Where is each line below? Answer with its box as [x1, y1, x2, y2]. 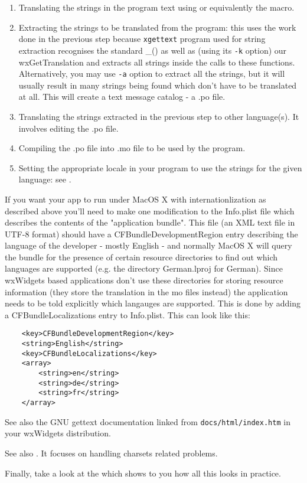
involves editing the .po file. [18, 122, 119, 134]
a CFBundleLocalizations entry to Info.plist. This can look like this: [5, 308, 250, 321]
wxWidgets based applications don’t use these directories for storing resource [5, 274, 283, 286]
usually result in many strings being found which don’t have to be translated [18, 79, 297, 91]
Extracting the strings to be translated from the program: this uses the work [18, 21, 296, 33]
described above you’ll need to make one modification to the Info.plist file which [5, 204, 295, 217]
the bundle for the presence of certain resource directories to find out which [5, 250, 278, 263]
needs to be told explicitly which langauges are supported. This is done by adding [5, 297, 301, 309]
